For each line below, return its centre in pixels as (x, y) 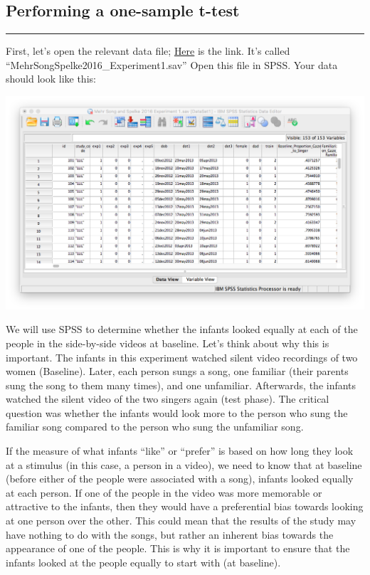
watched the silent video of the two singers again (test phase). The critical (168, 399)
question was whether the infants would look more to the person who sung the (177, 412)
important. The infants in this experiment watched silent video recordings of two (182, 357)
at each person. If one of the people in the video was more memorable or (164, 492)
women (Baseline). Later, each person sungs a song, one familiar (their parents (177, 371)
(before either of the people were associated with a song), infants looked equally (180, 479)
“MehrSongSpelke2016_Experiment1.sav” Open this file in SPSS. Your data (172, 64)
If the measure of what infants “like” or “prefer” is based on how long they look (180, 451)
